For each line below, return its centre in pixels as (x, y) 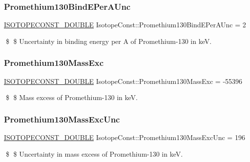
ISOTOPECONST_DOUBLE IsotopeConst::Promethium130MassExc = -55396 (123, 81)
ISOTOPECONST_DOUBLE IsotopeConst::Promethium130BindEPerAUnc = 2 (125, 25)
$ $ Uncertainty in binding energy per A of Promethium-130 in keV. (109, 41)
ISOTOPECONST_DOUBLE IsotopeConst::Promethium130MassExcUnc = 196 (125, 137)
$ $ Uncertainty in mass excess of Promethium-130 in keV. (94, 153)
